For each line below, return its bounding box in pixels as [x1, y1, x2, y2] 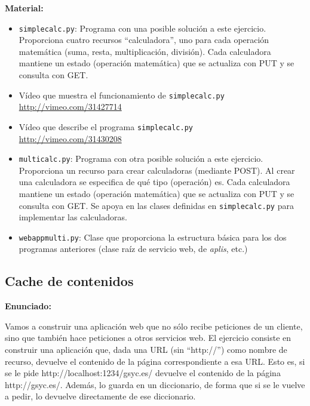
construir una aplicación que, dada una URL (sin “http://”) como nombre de [5, 343, 287, 356]
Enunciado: [5, 300, 51, 312]
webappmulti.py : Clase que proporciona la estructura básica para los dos [19, 230, 287, 243]
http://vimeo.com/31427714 [19, 100, 122, 113]
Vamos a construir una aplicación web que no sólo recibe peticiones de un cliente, [5, 319, 303, 332]
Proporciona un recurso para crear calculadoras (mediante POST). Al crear [19, 164, 295, 176]
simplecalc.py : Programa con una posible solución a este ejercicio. [19, 21, 266, 34]
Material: [5, 2, 44, 14]
